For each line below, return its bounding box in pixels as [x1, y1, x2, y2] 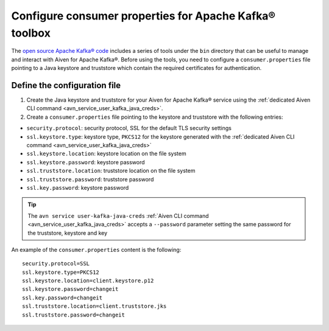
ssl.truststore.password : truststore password [26, 175, 154, 183]
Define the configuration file [11, 80, 121, 91]
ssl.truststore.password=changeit [22, 311, 125, 318]
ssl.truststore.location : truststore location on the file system [26, 167, 196, 175]
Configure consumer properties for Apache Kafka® [11, 9, 275, 23]
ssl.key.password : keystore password [26, 184, 129, 191]
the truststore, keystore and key [27, 229, 108, 237]
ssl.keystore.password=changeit [22, 286, 119, 293]
